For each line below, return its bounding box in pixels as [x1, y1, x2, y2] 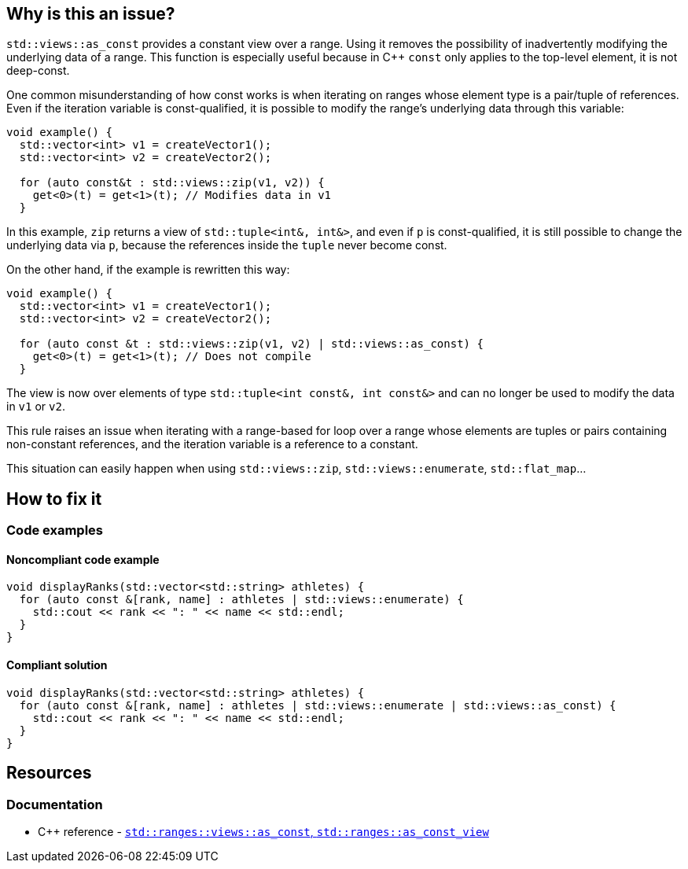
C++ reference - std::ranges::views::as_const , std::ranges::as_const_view [38, 824, 489, 838]
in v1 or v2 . [6, 400, 65, 414]
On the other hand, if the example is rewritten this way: [6, 263, 290, 277]
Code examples [6, 522, 104, 539]
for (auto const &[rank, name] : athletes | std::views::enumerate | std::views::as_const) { [19, 698, 616, 712]
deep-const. [6, 64, 70, 78]
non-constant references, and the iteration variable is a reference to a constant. [6, 437, 418, 451]
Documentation [6, 796, 103, 812]
